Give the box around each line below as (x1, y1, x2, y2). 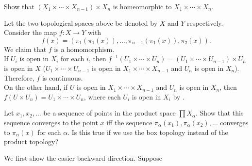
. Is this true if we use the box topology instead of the (67, 127, 228, 137)
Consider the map (4, 27, 57, 37)
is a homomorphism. (54, 44, 115, 54)
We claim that (4, 44, 47, 54)
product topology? (4, 136, 59, 147)
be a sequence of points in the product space (43, 108, 176, 118)
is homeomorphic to (113, 1, 172, 11)
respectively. (187, 17, 223, 28)
